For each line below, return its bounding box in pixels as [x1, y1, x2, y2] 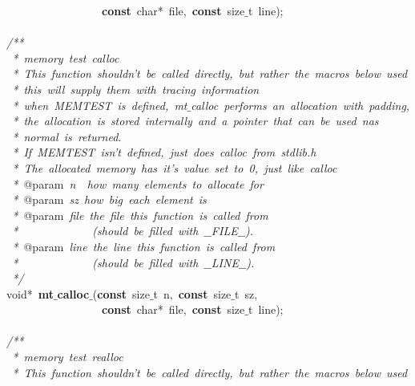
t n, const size [153, 285, 232, 302]
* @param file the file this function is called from [12, 206, 268, 223]
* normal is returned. [12, 128, 122, 144]
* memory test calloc [12, 49, 119, 66]
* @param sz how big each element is [12, 191, 207, 208]
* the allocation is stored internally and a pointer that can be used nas [12, 112, 379, 129]
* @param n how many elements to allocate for [12, 175, 264, 192]
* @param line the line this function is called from [12, 238, 276, 254]
